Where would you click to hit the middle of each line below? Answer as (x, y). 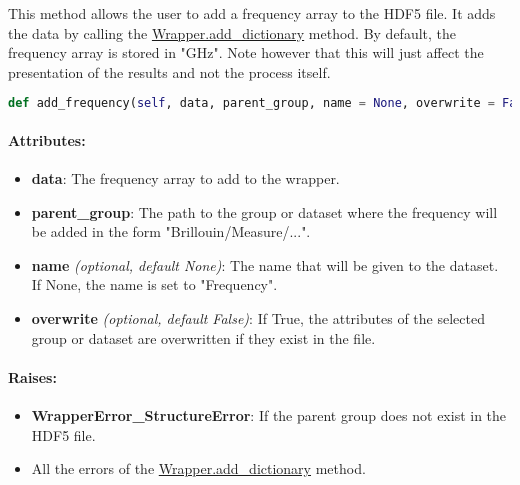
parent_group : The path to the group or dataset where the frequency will (264, 211)
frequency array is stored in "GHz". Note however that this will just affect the (246, 52)
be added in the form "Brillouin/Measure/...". (171, 231)
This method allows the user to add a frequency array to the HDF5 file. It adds (252, 13)
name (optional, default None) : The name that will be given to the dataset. (265, 264)
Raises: (32, 376)
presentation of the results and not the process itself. (169, 71)
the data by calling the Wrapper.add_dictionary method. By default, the (232, 32)
